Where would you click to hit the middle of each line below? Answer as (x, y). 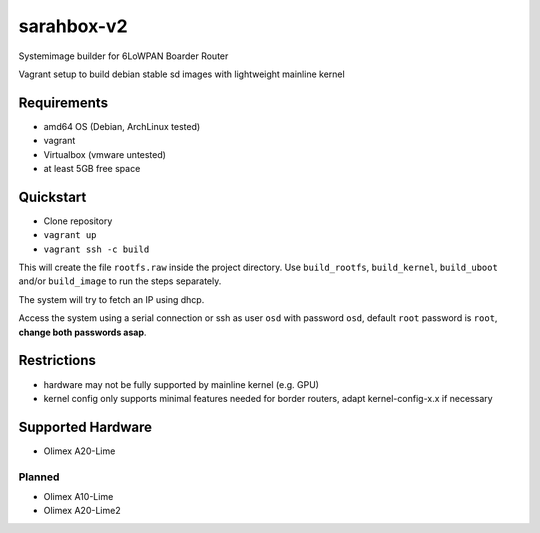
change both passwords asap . (82, 332)
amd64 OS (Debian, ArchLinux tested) (122, 126)
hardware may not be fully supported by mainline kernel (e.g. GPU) (181, 384)
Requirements (63, 102)
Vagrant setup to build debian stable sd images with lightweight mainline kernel (181, 74)
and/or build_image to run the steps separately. (120, 281)
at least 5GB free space (92, 169)
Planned (39, 477)
